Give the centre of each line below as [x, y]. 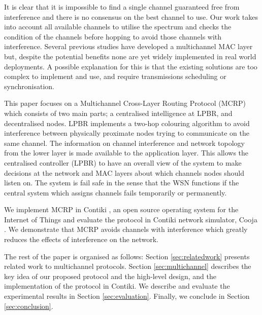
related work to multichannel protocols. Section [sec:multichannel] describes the [128, 266]
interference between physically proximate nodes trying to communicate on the [127, 133]
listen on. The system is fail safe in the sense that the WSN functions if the [122, 183]
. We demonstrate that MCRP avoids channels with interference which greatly [126, 229]
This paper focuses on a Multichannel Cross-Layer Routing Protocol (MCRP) [125, 103]
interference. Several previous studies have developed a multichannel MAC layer [128, 46]
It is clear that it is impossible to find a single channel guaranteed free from [122, 7]
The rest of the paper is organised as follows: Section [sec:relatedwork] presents [127, 256]
